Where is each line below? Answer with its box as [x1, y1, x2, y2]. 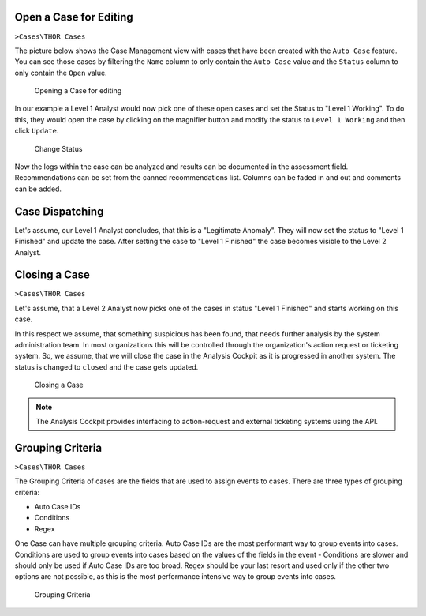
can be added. [14, 184, 62, 193]
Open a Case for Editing [14, 10, 133, 24]
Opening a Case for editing [34, 86, 122, 96]
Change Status [34, 144, 83, 153]
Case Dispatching [14, 205, 104, 218]
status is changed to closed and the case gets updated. [14, 362, 199, 371]
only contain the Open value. [14, 68, 107, 77]
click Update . [14, 126, 59, 136]
